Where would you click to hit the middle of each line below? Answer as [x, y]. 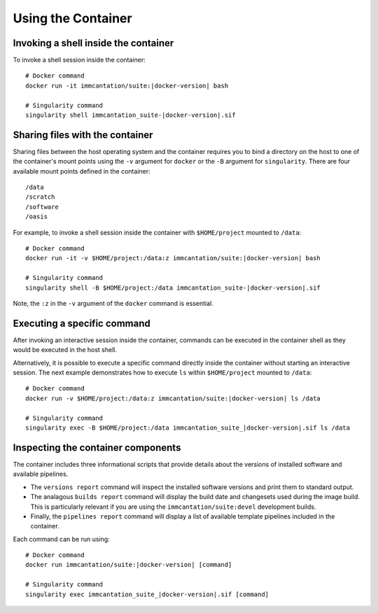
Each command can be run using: [61, 539]
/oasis [37, 217]
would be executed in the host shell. [65, 350]
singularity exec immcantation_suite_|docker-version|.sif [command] [147, 594]
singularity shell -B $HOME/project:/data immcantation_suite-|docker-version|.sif [173, 288]
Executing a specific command [82, 323]
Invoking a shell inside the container [93, 43]
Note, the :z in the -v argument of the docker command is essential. [113, 303]
